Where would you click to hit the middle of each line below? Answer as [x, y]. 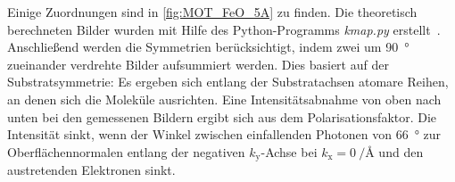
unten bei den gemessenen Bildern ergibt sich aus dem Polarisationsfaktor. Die [222, 116]
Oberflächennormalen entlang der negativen [126, 151]
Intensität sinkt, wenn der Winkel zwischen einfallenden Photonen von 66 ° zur [224, 134]
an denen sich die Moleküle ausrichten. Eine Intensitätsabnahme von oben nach [224, 99]
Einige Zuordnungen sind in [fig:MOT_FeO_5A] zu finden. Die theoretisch [212, 12]
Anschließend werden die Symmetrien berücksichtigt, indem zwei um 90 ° [208, 47]
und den [401, 151]
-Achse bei [289, 151]
